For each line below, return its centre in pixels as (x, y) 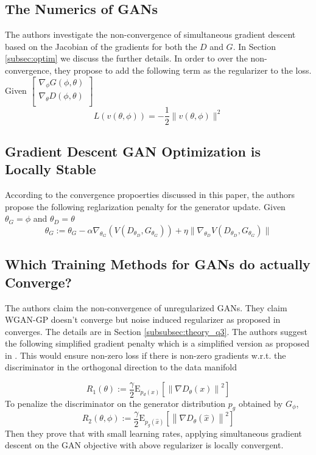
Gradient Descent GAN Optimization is (133, 151)
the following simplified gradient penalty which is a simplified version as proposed (157, 343)
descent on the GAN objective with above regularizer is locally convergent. (144, 445)
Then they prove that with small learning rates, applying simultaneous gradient (153, 433)
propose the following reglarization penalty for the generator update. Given (145, 206)
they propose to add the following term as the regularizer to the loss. (183, 70)
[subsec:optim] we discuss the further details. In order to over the (126, 58)
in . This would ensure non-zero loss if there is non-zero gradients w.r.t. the (146, 355)
